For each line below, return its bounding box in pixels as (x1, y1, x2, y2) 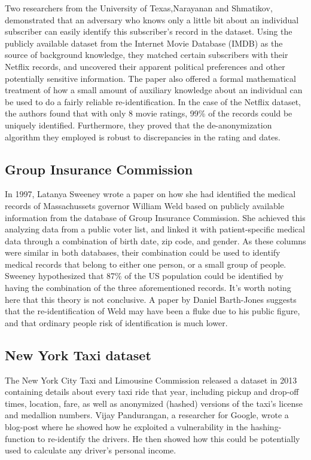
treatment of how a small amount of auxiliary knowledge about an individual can (5, 84, 303, 96)
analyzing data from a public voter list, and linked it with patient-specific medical (5, 223, 305, 235)
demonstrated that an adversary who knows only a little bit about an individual (5, 13, 299, 26)
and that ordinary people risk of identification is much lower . (5, 316, 228, 329)
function (5, 432, 35, 444)
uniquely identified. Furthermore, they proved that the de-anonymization (5, 118, 272, 131)
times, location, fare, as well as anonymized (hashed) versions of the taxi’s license (5, 397, 303, 409)
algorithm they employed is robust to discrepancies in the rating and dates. (5, 130, 280, 143)
